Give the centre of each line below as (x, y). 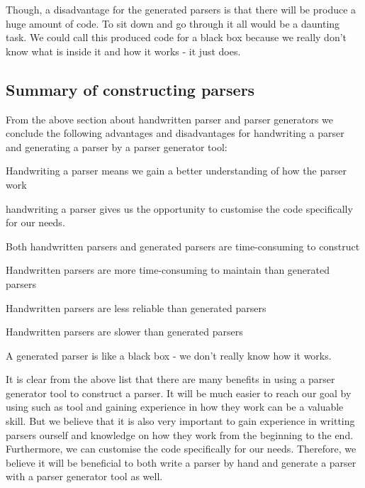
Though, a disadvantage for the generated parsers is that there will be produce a (181, 9)
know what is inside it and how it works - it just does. (123, 51)
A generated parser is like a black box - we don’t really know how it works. (169, 355)
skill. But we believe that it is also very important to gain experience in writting (180, 421)
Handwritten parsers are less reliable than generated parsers (136, 307)
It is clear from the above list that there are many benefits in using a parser (170, 379)
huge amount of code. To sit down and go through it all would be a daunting (173, 23)
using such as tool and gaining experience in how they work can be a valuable (175, 407)
